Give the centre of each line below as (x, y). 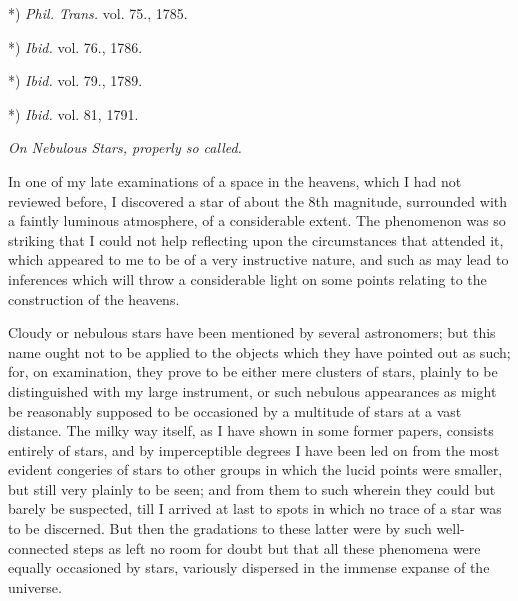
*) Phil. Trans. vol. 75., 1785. (98, 13)
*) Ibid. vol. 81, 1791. (73, 113)
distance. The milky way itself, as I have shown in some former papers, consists (251, 430)
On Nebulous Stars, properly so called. (125, 147)
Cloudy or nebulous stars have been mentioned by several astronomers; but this (252, 332)
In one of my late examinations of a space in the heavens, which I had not (235, 180)
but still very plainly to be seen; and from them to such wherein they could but (252, 488)
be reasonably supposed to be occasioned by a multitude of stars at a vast (235, 410)
